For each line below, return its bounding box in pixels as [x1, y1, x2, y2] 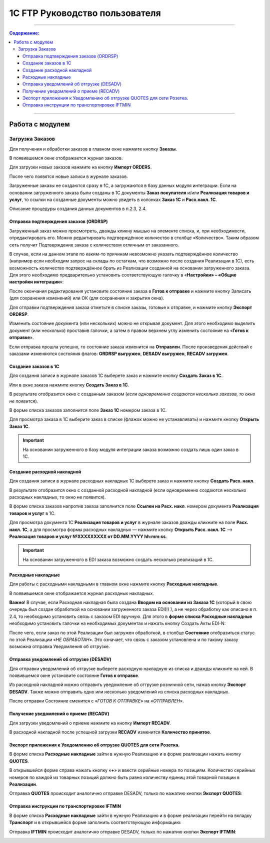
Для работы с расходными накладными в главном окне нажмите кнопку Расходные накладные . [9, 581, 218, 587]
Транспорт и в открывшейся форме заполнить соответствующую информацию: [9, 819, 182, 825]
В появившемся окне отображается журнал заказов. [9, 155, 123, 161]
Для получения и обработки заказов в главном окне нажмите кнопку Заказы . [9, 145, 177, 152]
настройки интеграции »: [9, 279, 64, 285]
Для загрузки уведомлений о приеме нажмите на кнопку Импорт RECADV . [9, 720, 171, 726]
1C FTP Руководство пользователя [9, 7, 161, 18]
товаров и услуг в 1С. [9, 510, 56, 516]
